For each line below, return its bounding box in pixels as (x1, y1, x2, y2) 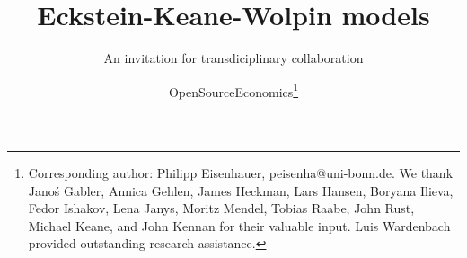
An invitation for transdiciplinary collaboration (103, 49, 364, 67)
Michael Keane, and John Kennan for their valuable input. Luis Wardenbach (28, 216, 451, 235)
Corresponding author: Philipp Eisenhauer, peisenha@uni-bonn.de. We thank (28, 163, 454, 182)
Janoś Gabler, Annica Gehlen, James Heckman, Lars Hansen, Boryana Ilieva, (28, 181, 454, 200)
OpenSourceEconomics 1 (168, 79, 299, 101)
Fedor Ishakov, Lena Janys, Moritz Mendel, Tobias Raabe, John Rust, (28, 199, 415, 218)
